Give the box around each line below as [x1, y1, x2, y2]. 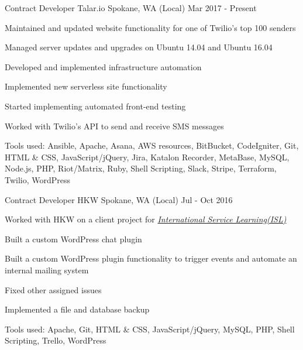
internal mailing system [5, 263, 89, 276]
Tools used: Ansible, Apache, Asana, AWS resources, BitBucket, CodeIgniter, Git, [5, 139, 299, 152]
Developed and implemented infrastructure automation [5, 60, 202, 73]
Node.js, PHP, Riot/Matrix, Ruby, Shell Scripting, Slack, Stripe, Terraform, [5, 162, 277, 174]
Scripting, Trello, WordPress [5, 334, 106, 346]
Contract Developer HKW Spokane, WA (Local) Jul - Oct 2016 [5, 193, 233, 205]
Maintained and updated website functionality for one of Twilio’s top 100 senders [5, 21, 296, 33]
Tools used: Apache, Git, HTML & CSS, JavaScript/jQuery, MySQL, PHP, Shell [5, 322, 295, 335]
